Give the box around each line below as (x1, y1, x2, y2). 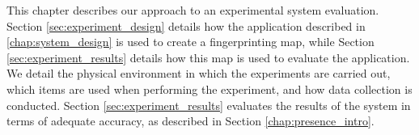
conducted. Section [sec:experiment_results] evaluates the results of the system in (6, 96, 411, 113)
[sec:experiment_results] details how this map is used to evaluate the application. (6, 49, 410, 65)
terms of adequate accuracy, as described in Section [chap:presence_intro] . (6, 112, 375, 129)
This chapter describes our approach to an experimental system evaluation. (6, 2, 379, 18)
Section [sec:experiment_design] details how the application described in (6, 17, 366, 34)
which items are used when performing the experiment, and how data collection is (6, 80, 413, 97)
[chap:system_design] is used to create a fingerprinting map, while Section (6, 33, 375, 50)
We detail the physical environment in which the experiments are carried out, (6, 65, 391, 82)
